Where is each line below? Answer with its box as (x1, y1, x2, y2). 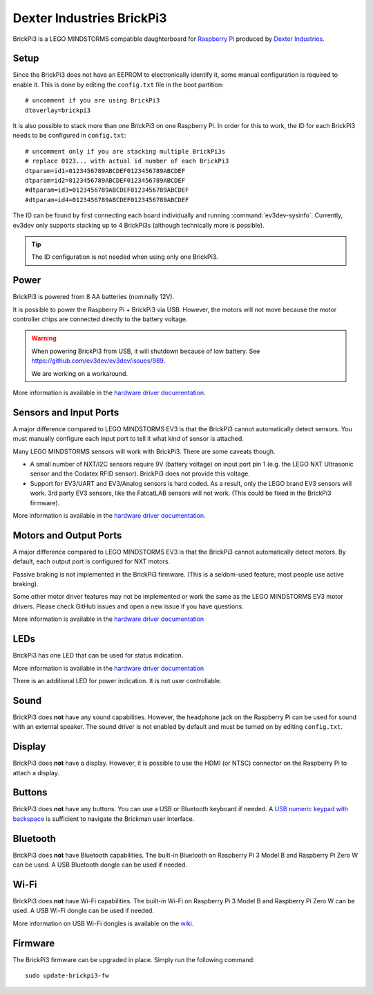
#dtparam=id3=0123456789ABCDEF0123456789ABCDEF (25, 186, 189, 194)
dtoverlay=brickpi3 (25, 106, 91, 114)
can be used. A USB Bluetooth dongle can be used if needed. (12, 860, 188, 869)
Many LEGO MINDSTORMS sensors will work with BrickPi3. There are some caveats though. (12, 447, 276, 455)
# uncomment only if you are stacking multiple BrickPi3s (25, 147, 226, 155)
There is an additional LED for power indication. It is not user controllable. (12, 676, 222, 685)
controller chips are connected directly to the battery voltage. (12, 315, 188, 323)
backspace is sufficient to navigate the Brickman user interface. (12, 814, 195, 823)
